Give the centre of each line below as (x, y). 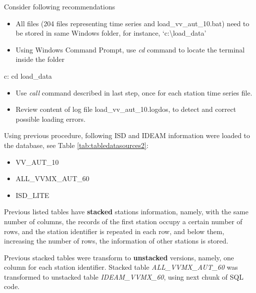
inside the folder (40, 59)
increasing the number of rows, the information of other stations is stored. (116, 241)
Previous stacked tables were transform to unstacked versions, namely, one (119, 257)
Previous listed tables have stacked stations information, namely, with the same (126, 212)
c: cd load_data (28, 75)
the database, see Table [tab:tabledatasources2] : (76, 145)
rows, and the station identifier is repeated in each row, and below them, (114, 231)
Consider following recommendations (60, 6)
